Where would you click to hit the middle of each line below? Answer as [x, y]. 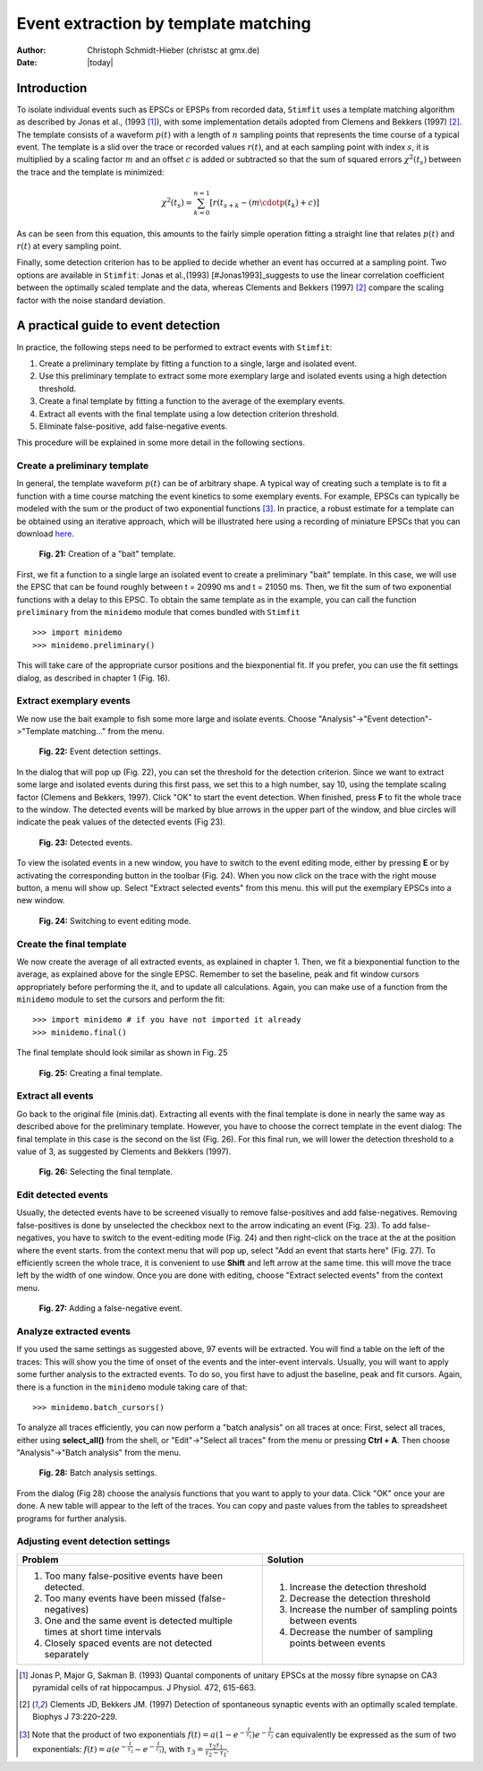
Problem [40, 1560]
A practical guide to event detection [119, 325]
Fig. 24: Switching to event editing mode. [115, 920]
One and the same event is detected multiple [138, 1621]
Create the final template [72, 944]
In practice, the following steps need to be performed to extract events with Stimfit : [174, 347]
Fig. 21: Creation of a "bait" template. [107, 554]
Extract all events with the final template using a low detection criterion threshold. [189, 414]
